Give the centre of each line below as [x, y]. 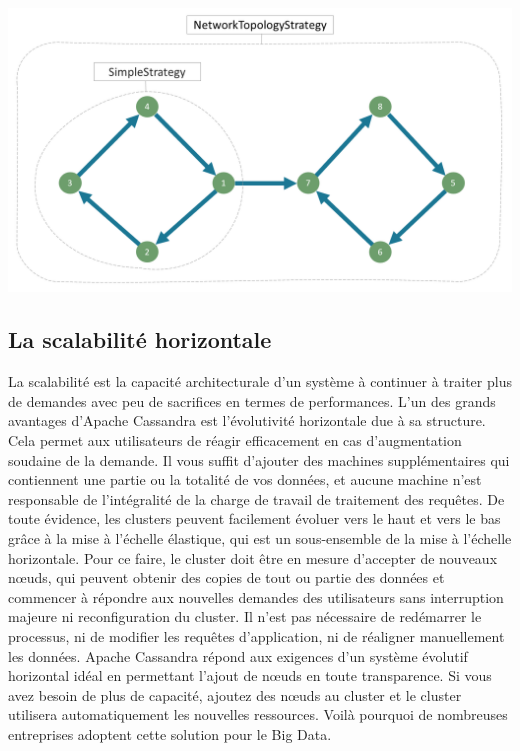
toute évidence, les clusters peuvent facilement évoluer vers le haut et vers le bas [254, 518]
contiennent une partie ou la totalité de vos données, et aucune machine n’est [245, 479]
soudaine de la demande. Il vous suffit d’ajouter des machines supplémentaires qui [259, 459]
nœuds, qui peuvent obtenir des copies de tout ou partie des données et [226, 577]
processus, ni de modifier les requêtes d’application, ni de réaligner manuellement [256, 636]
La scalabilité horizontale [140, 339]
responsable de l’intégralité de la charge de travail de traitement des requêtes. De [256, 498]
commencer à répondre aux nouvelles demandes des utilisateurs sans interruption [256, 596]
